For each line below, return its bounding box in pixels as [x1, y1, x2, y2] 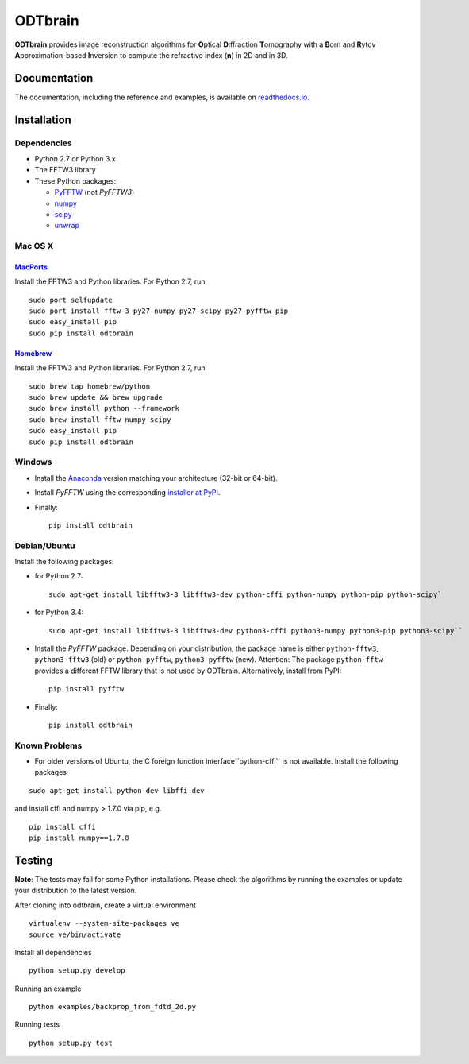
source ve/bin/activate [29, 930, 121, 939]
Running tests [14, 1020, 60, 1029]
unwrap [54, 221, 79, 230]
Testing [14, 853, 53, 867]
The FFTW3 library [34, 165, 97, 175]
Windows [14, 457, 52, 468]
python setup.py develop [29, 966, 125, 975]
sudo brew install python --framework [29, 404, 180, 413]
